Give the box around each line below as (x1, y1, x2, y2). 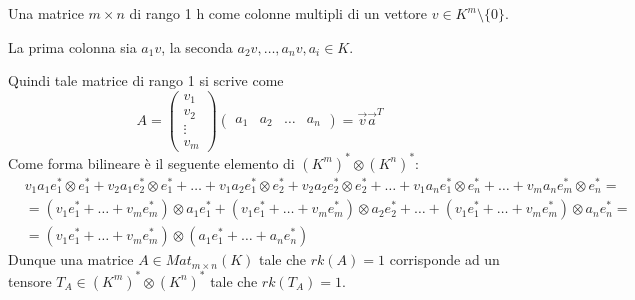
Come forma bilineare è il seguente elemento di (8, 152, 295, 173)
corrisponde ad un (389, 249, 500, 270)
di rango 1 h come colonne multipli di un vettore (129, 3, 428, 23)
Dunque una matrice (8, 249, 134, 270)
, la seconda (161, 36, 233, 57)
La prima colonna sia (8, 36, 137, 57)
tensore (8, 270, 52, 291)
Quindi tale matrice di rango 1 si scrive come (8, 70, 284, 91)
